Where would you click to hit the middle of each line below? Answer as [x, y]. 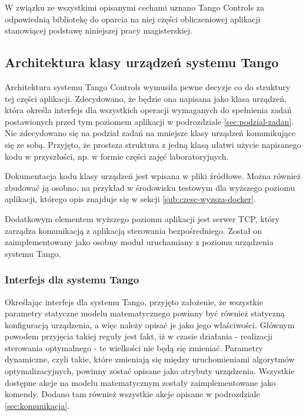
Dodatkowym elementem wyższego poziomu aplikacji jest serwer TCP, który [142, 218]
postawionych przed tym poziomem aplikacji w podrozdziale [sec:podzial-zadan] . [149, 121]
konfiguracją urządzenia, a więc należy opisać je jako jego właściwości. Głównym [150, 324]
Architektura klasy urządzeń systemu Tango [142, 62]
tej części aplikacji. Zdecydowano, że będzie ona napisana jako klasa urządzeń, [146, 98]
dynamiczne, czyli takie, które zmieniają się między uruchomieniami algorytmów [150, 359]
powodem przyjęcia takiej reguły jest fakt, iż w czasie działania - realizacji [139, 336]
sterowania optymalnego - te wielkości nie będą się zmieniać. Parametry [134, 347]
